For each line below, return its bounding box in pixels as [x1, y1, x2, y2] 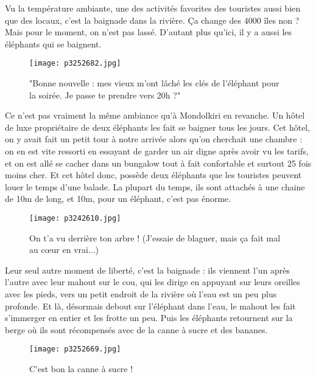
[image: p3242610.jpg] [29, 213, 121, 223]
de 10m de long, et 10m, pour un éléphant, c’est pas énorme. [5, 192, 231, 205]
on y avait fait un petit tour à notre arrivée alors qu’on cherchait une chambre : [5, 133, 303, 145]
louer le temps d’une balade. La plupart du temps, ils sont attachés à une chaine [5, 180, 305, 193]
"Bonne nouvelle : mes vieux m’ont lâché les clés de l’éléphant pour [29, 77, 279, 89]
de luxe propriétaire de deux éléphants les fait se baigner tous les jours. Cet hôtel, [5, 120, 311, 133]
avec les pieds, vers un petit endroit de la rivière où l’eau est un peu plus [5, 288, 277, 300]
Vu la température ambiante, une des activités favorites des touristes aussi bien [5, 2, 301, 14]
